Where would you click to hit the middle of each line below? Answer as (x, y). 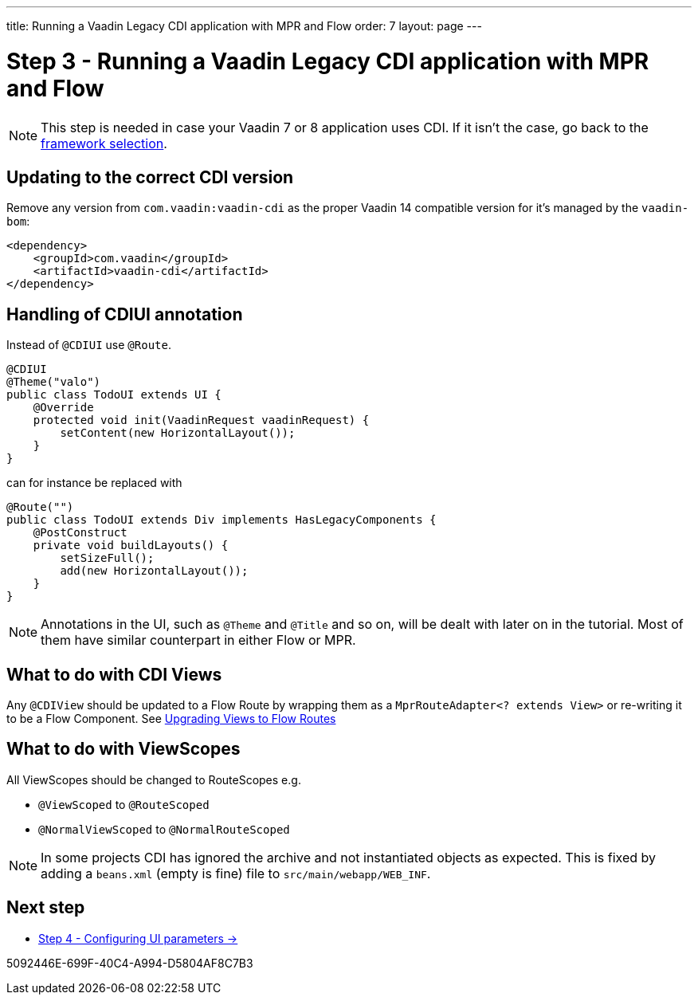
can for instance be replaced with (94, 483)
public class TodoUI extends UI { (114, 395)
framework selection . (104, 143)
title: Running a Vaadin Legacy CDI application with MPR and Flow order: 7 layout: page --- (244, 26)
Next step (46, 908)
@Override (63, 408)
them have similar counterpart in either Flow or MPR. (198, 640)
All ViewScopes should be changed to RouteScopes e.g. (154, 779)
